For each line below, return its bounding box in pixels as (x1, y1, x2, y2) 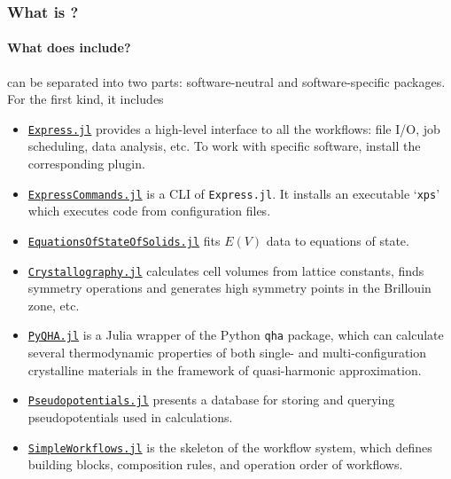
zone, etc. (27, 295, 80, 314)
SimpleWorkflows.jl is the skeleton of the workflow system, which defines (27, 437, 432, 456)
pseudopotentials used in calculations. (27, 407, 233, 426)
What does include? (7, 38, 131, 57)
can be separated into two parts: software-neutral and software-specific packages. (7, 72, 446, 90)
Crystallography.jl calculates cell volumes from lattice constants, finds (27, 261, 424, 279)
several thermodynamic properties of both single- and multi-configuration (27, 343, 427, 362)
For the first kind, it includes (7, 90, 164, 108)
